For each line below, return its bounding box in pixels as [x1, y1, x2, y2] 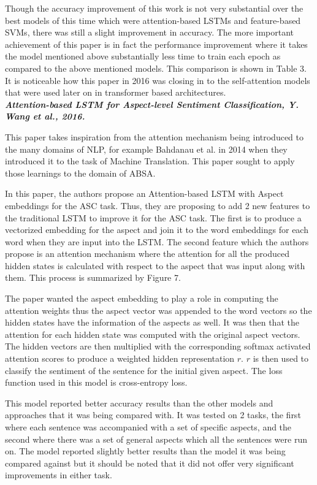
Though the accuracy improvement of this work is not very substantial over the [5, 2, 304, 14]
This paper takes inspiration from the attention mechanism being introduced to [5, 130, 304, 143]
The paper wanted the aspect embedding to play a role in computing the [5, 292, 278, 305]
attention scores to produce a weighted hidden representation [5, 352, 235, 365]
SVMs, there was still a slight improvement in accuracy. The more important [5, 26, 294, 39]
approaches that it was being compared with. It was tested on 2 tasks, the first [5, 408, 301, 421]
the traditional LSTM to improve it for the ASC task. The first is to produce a [5, 211, 302, 224]
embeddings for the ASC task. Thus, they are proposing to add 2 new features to [5, 199, 310, 212]
